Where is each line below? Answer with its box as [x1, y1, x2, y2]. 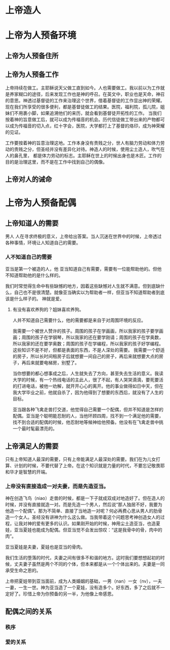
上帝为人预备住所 [5, 51, 59, 60]
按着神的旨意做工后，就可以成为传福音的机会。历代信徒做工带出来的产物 [5, 116, 156, 122]
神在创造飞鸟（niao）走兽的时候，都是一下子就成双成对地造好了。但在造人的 [5, 495, 165, 502]
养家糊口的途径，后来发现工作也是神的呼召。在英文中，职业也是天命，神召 [9, 91, 165, 97]
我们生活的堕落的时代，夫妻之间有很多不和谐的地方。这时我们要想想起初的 [5, 555, 160, 561]
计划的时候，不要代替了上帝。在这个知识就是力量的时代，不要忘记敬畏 [14, 463, 160, 469]
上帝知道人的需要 [5, 219, 59, 227]
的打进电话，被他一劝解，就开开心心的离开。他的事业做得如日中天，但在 [12, 383, 163, 389]
